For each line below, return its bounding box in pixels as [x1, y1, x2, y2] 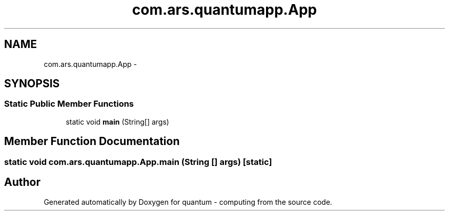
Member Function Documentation [4, 135, 180, 148]
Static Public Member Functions [4, 99, 134, 109]
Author [4, 176, 40, 189]
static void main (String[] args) [66, 117, 169, 126]
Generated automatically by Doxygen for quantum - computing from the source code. [44, 197, 333, 206]
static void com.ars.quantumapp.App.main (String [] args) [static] [4, 156, 272, 167]
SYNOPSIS [4, 77, 60, 90]
